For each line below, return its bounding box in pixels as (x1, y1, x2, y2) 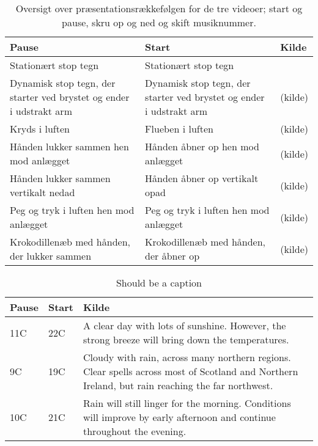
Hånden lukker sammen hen (10, 139, 129, 153)
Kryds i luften (10, 122, 70, 136)
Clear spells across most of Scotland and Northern (83, 364, 298, 378)
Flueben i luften (145, 122, 213, 136)
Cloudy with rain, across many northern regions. (83, 350, 291, 364)
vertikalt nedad (10, 185, 75, 199)
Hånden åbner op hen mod (145, 139, 259, 153)
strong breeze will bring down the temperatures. (83, 332, 289, 346)
